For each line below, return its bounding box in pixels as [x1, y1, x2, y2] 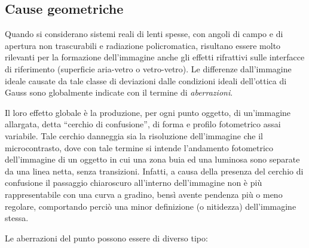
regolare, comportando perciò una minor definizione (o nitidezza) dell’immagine [5, 200, 296, 212]
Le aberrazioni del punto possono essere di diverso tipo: [5, 231, 208, 244]
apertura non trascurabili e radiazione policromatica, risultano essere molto [5, 39, 281, 51]
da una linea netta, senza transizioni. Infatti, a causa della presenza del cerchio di [5, 164, 304, 177]
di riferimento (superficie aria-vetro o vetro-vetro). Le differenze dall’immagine [5, 62, 292, 75]
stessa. [5, 212, 29, 224]
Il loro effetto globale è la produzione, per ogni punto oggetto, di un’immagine [5, 106, 291, 118]
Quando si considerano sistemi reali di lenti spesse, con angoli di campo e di [5, 27, 283, 40]
